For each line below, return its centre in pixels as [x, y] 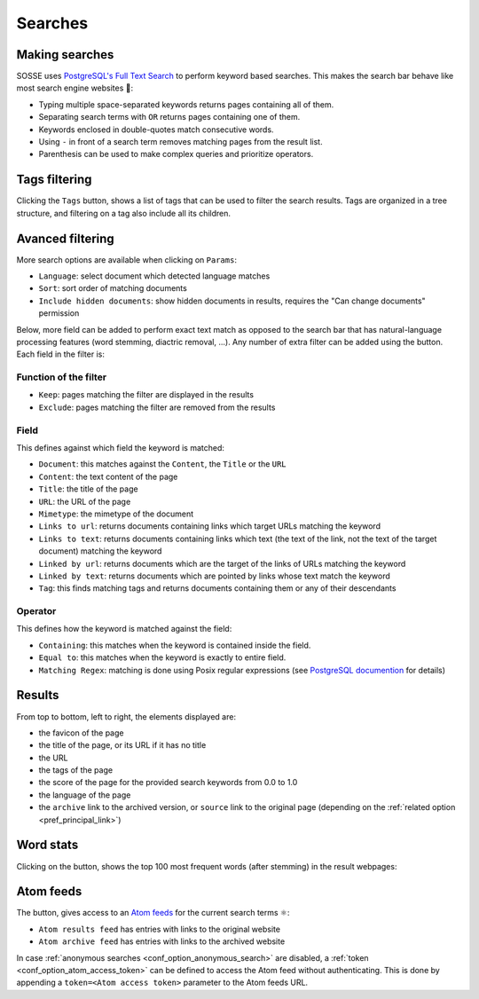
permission [59, 313]
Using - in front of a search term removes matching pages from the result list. [181, 142]
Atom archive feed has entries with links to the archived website [162, 941]
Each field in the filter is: [61, 354]
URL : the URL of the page [85, 501]
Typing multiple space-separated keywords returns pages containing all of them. [186, 104]
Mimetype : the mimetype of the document [116, 514]
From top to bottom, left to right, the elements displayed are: [126, 716]
